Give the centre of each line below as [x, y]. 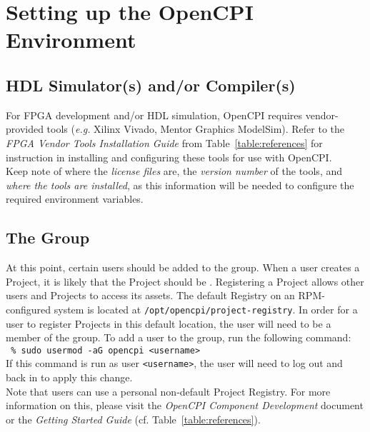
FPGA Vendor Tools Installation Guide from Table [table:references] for [164, 142]
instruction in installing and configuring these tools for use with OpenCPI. [169, 157]
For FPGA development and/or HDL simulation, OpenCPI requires [154, 115]
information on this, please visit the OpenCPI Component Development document [185, 405]
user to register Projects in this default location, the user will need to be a [169, 323]
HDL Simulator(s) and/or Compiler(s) [151, 85]
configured [29, 309]
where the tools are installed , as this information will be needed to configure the [180, 185]
